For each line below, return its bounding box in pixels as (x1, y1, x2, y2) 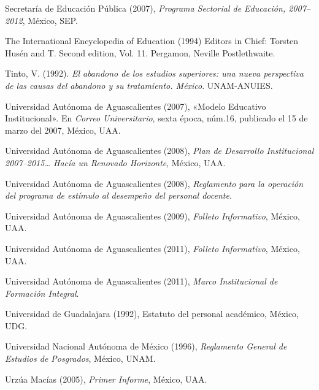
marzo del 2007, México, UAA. (5, 123, 121, 136)
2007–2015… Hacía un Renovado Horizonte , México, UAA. (5, 156, 226, 169)
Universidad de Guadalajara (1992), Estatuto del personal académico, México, (5, 307, 299, 320)
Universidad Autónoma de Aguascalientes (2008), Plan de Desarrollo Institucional (5, 144, 314, 157)
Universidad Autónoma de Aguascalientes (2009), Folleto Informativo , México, (5, 209, 300, 222)
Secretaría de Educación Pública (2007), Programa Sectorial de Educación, (5, 2, 286, 14)
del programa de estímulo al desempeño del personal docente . (5, 189, 232, 202)
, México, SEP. (22, 13, 78, 26)
